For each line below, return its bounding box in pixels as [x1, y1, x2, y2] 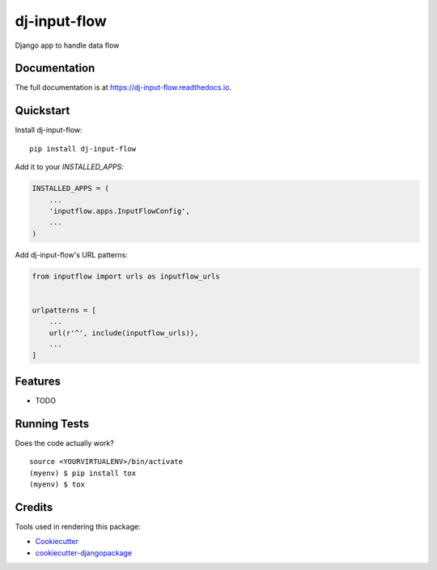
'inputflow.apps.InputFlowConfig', [49, 206, 190, 215]
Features [15, 374, 61, 388]
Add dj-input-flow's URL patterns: [15, 249, 129, 259]
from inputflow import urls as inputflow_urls [32, 271, 220, 281]
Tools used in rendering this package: [15, 521, 141, 531]
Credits [15, 500, 53, 514]
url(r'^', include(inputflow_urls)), [49, 328, 199, 338]
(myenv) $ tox [29, 479, 85, 489]
